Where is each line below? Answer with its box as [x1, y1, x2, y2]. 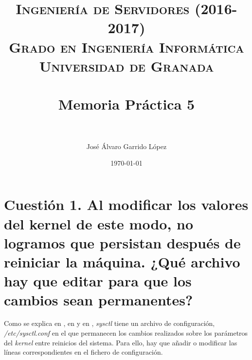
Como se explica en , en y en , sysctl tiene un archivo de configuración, [4, 318, 215, 328]
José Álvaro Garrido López [86, 141, 167, 152]
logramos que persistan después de [4, 232, 241, 252]
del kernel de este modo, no [4, 213, 194, 233]
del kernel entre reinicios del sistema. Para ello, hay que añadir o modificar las [4, 337, 237, 347]
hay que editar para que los [4, 271, 192, 291]
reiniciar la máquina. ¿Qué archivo [4, 252, 240, 271]
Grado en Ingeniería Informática [9, 37, 244, 57]
